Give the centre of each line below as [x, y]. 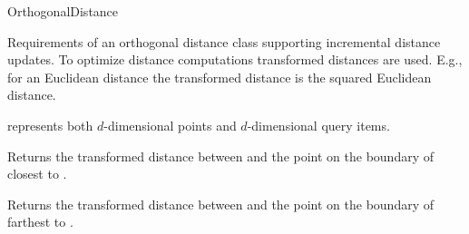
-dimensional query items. [318, 125]
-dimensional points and [170, 125]
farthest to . [40, 222]
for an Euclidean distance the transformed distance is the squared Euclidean [220, 77]
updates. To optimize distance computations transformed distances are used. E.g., [235, 59]
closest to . [37, 174]
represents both [50, 125]
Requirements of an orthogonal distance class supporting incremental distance [224, 41]
